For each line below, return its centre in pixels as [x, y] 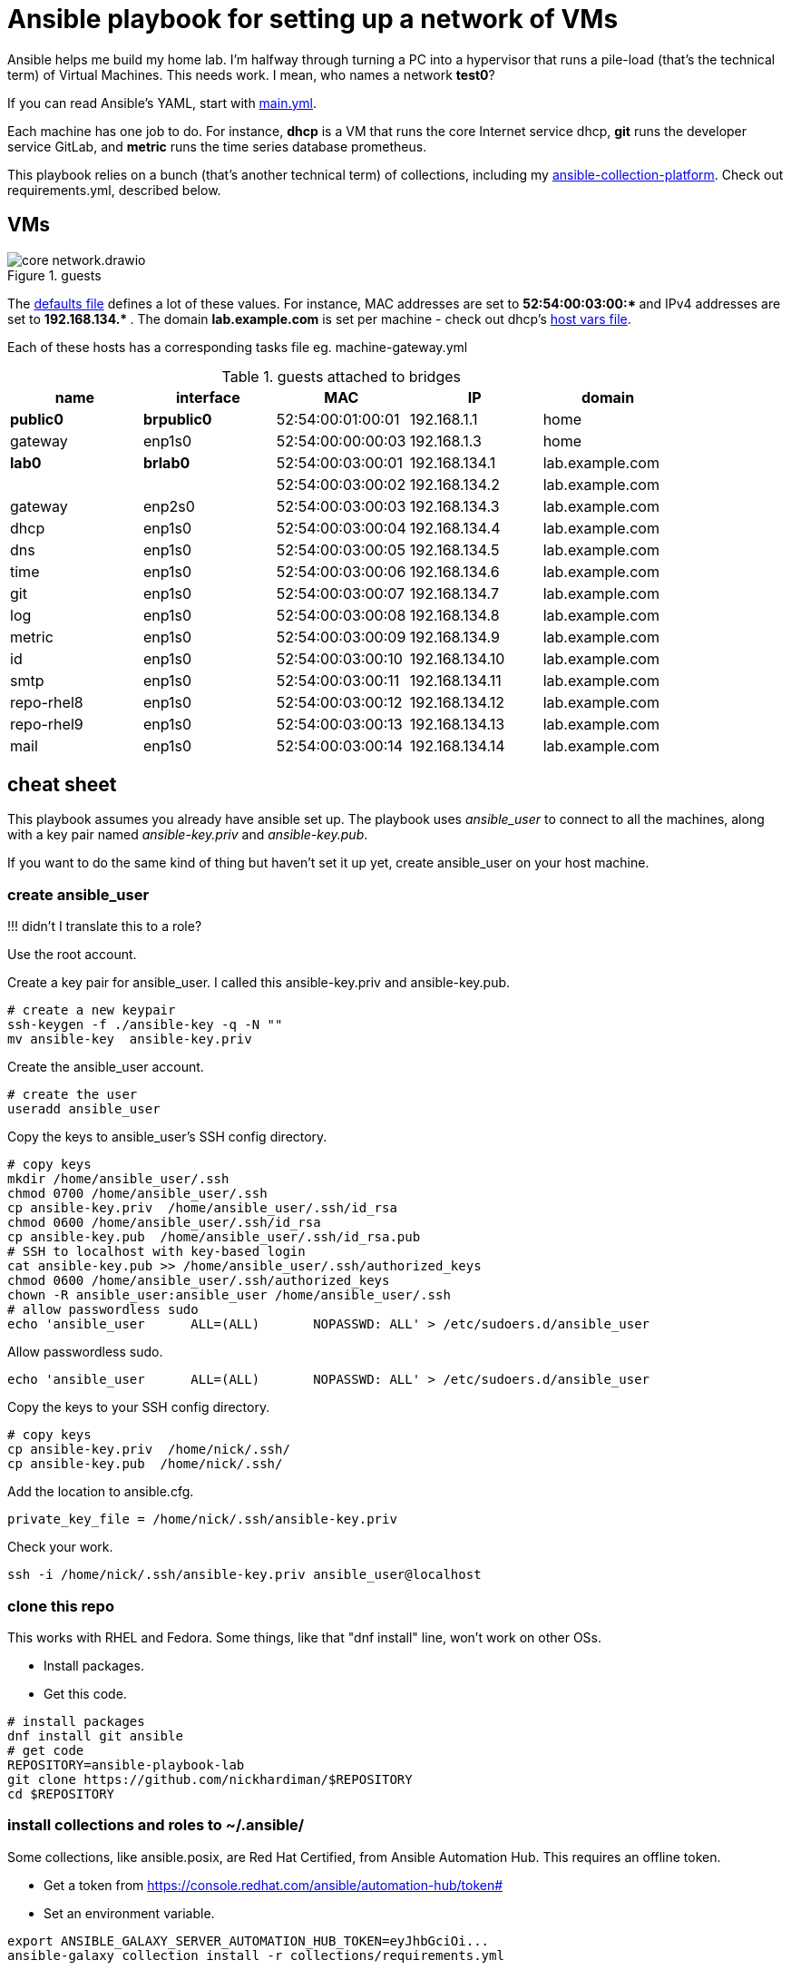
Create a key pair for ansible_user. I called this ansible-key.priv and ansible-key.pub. [259, 983]
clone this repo [61, 1606]
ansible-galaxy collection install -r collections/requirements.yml [256, 1955]
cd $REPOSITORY [61, 1794]
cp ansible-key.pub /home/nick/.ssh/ [145, 1464]
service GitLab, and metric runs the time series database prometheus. [217, 146]
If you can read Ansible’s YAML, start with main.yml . [162, 103]
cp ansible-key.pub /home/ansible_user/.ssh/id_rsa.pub [214, 1237]
